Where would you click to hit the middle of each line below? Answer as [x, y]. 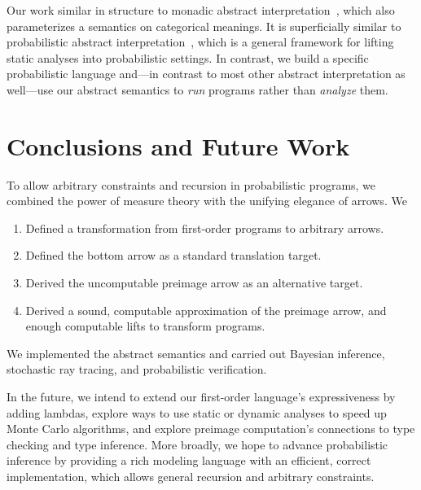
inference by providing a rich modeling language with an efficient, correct [189, 460]
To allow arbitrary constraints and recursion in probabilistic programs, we [191, 184]
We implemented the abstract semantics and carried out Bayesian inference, [196, 353]
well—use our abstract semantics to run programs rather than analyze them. [197, 89]
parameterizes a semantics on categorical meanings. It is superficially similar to [204, 26]
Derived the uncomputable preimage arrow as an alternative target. [194, 283]
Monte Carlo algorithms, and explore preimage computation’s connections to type [211, 429]
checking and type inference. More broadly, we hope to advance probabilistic [197, 444]
